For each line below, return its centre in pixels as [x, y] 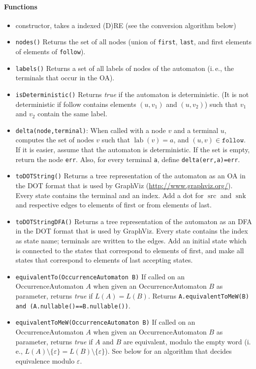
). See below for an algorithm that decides [168, 351]
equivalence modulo [45, 360]
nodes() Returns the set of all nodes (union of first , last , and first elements [134, 42]
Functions [21, 6]
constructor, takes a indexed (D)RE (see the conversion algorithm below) [126, 25]
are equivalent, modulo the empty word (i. [187, 341]
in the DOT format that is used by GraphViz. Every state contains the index [132, 231]
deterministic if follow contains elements [76, 104]
